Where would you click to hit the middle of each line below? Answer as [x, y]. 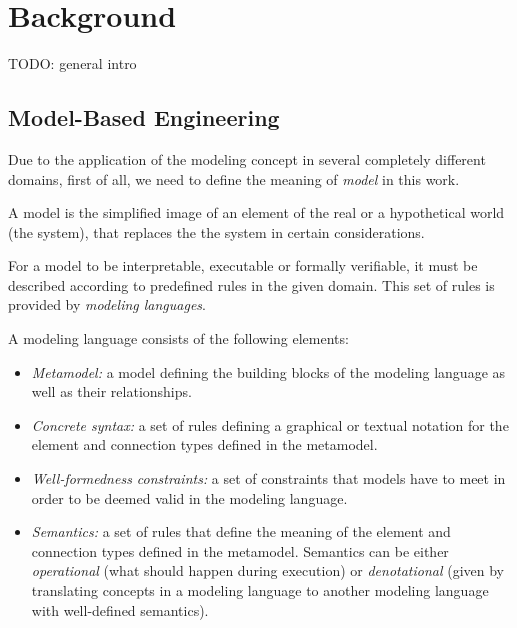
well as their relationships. [111, 391]
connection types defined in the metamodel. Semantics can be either [240, 550]
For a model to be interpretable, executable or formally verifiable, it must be [243, 265]
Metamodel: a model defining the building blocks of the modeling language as [268, 371]
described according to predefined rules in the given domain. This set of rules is [251, 284]
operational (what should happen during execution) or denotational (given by [268, 570]
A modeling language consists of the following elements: [178, 338]
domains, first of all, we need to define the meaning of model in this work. [234, 178]
